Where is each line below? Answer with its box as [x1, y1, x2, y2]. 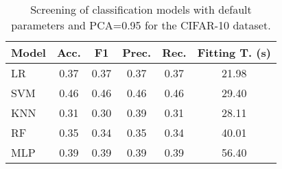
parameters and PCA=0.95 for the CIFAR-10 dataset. [11, 17, 271, 33]
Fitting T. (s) [197, 44, 271, 60]
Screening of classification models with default [30, 1, 252, 17]
